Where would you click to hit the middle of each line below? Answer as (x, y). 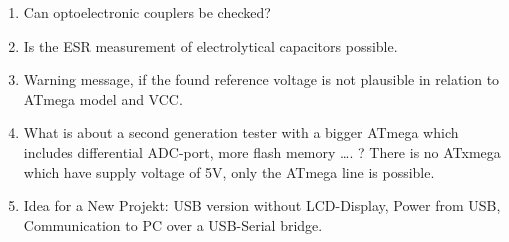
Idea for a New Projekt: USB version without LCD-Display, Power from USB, (262, 205)
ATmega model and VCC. (103, 98)
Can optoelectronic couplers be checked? (147, 12)
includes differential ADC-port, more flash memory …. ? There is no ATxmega (262, 151)
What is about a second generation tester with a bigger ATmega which (241, 132)
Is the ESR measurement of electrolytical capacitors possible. (210, 45)
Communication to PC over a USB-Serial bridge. (173, 224)
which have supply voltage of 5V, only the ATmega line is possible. (229, 171)
